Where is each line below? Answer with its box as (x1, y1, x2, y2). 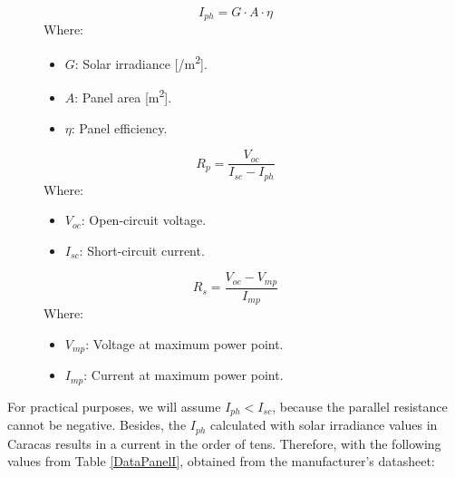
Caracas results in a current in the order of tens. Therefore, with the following (7, 433, 441, 453)
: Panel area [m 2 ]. (74, 85, 172, 106)
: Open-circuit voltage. (81, 210, 207, 229)
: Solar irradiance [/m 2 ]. (74, 52, 208, 73)
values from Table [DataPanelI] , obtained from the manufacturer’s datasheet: (7, 452, 435, 471)
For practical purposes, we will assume (7, 396, 221, 415)
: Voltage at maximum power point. (85, 334, 284, 353)
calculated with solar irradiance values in (209, 415, 438, 434)
